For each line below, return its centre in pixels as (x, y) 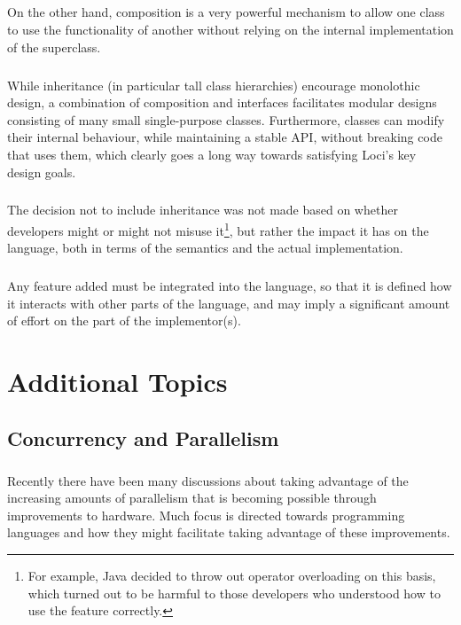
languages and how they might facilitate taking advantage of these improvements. (229, 532)
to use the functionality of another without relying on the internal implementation (230, 29)
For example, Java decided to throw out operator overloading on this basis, (232, 575)
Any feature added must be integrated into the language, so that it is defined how (230, 286)
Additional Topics (117, 382)
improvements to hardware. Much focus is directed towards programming (206, 515)
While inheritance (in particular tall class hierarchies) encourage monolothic (214, 85)
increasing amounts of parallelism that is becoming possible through (192, 498)
